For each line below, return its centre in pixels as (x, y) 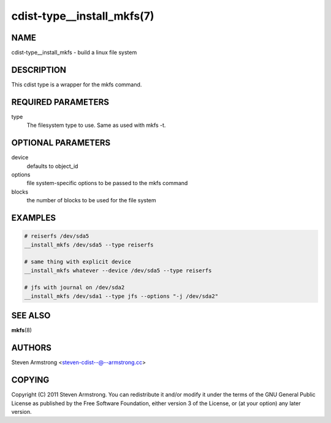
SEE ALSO (31, 316)
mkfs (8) (21, 330)
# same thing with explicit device (78, 262)
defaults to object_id (52, 166)
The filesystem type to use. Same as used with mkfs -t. (96, 125)
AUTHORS (32, 348)
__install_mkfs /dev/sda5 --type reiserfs (89, 245)
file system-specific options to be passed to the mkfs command (107, 183)
